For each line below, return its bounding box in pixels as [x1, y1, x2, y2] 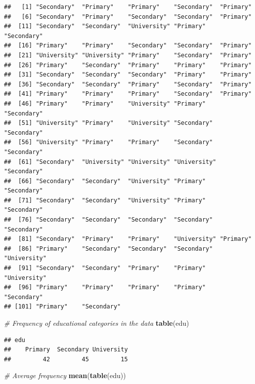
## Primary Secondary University [4, 346, 128, 353]
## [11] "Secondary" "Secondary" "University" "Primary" [4, 23, 206, 30]
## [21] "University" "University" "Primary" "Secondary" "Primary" [4, 51, 252, 59]
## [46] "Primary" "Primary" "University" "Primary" [4, 100, 206, 107]
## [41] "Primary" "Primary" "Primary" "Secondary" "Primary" [4, 90, 252, 98]
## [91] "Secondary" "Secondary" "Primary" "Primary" [4, 265, 206, 272]
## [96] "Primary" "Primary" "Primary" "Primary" [4, 284, 206, 291]
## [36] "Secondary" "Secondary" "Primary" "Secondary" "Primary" [4, 80, 252, 88]
